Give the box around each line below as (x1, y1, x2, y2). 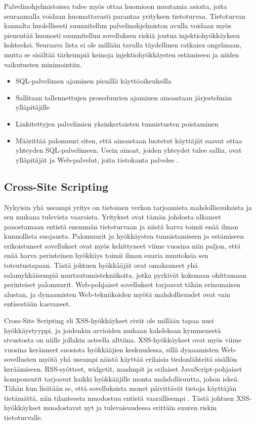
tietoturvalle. (4, 412, 43, 422)
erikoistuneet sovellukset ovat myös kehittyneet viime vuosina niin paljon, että (4, 240, 241, 251)
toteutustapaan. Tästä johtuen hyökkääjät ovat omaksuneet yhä (4, 260, 198, 270)
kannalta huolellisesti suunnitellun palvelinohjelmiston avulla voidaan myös (4, 20, 232, 31)
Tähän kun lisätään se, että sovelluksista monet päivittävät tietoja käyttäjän (4, 383, 237, 393)
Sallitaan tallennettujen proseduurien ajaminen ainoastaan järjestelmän (15, 92, 232, 102)
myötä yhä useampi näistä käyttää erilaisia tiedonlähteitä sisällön (39, 354, 237, 364)
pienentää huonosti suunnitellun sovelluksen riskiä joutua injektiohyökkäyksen (4, 30, 240, 40)
